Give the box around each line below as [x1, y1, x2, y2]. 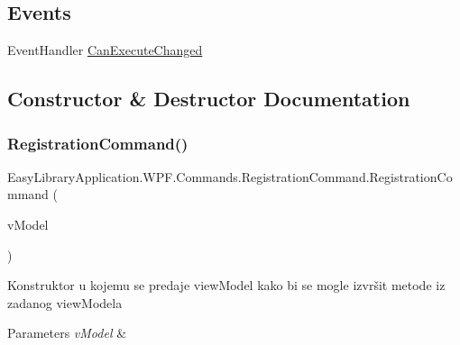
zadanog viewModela [7, 293, 123, 312]
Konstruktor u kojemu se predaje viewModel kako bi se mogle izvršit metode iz [7, 276, 446, 295]
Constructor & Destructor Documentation [7, 85, 410, 113]
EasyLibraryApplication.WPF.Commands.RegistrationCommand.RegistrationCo [7, 167, 453, 186]
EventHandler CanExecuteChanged [7, 41, 203, 59]
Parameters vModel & [7, 323, 127, 342]
